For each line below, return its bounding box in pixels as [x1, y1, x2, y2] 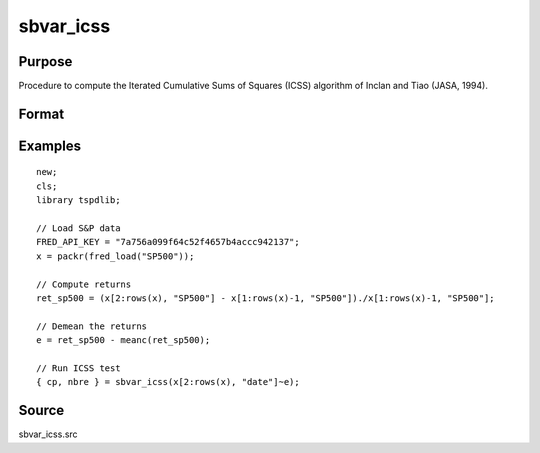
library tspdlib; [36, 195, 121, 206]
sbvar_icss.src [18, 428, 79, 440]
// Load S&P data [36, 223, 121, 234]
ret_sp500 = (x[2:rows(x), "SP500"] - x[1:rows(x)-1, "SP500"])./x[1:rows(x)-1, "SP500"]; [36, 293, 495, 304]
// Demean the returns [36, 320, 148, 332]
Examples [18, 137, 82, 154]
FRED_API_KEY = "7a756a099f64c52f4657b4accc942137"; [36, 236, 300, 248]
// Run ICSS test [36, 362, 121, 374]
